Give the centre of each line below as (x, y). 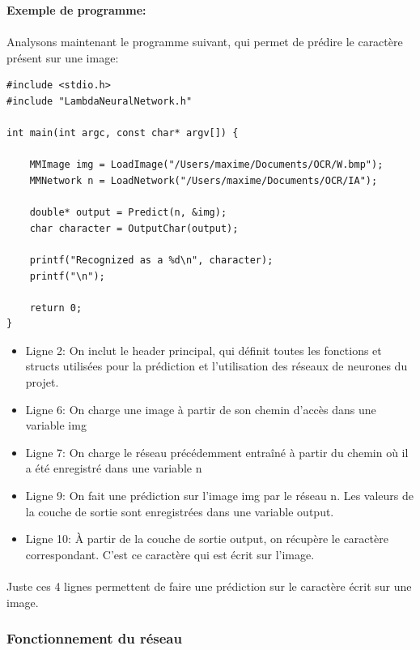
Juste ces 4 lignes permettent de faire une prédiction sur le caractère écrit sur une (209, 586)
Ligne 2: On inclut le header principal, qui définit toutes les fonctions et (204, 350)
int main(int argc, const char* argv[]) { (123, 133)
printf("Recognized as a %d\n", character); (151, 260)
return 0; (56, 308)
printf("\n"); (67, 276)
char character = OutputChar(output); (134, 228)
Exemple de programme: (76, 10)
